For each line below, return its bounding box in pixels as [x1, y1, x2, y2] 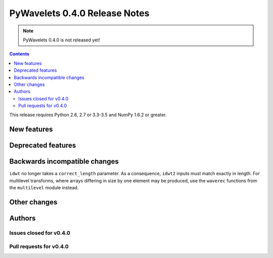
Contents [9, 51, 30, 57]
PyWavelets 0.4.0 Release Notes [9, 8, 150, 19]
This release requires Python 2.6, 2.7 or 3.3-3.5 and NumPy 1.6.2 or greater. [9, 112, 167, 118]
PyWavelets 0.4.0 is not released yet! [23, 37, 101, 43]
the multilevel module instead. [9, 185, 79, 191]
